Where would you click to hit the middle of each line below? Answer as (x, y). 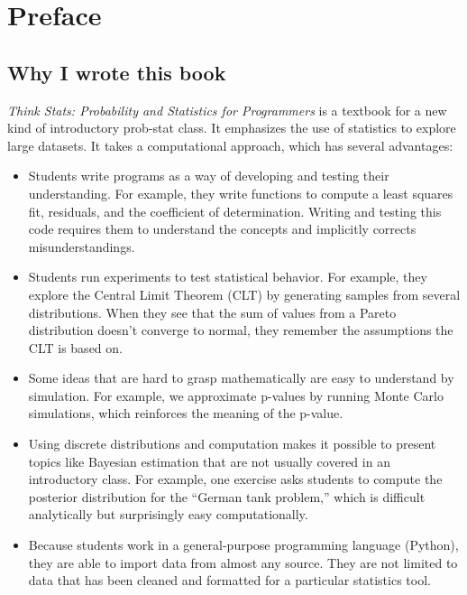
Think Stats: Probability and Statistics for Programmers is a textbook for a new (227, 110)
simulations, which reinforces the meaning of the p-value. (186, 413)
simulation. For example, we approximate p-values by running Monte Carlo (236, 395)
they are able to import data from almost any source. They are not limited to (243, 562)
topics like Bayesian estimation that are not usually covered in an (209, 461)
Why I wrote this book (117, 72)
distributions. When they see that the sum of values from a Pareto (212, 312)
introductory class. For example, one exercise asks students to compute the (235, 479)
